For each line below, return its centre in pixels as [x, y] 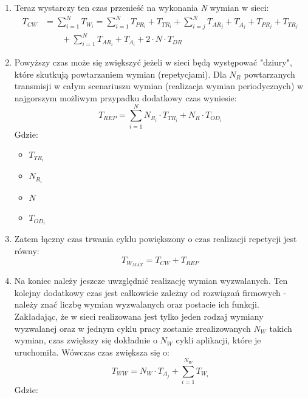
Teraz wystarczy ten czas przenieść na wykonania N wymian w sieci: [142, 7]
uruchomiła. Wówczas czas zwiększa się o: [92, 352]
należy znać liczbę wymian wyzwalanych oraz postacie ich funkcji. [137, 304]
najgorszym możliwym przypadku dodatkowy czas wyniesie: [125, 98]
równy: [27, 250]
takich [281, 328]
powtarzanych [269, 74]
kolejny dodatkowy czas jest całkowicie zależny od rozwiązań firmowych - [150, 292]
